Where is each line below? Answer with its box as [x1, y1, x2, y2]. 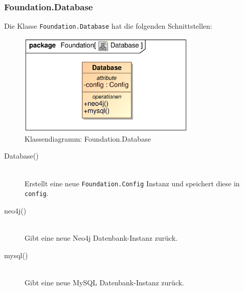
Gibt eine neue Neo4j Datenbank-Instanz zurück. [25, 232, 178, 243]
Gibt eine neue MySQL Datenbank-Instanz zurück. [25, 277, 184, 287]
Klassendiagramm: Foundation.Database [25, 133, 151, 144]
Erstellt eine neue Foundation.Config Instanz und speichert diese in [25, 178, 240, 188]
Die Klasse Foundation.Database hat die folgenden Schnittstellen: [4, 21, 212, 31]
